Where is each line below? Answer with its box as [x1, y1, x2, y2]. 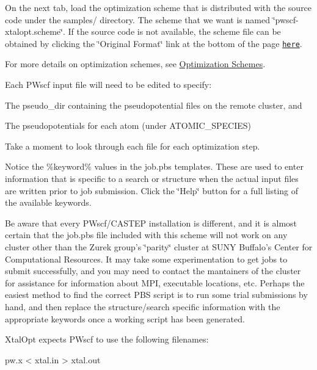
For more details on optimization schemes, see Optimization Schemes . [5, 57, 266, 70]
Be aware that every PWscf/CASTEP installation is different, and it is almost [5, 216, 297, 229]
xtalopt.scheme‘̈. [5, 25, 65, 38]
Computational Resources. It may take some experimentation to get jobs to [5, 252, 288, 265]
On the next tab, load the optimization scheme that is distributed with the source [5, 1, 312, 13]
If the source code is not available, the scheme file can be [68, 25, 281, 38]
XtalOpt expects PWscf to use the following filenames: [5, 333, 209, 346]
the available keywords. [5, 196, 92, 209]
